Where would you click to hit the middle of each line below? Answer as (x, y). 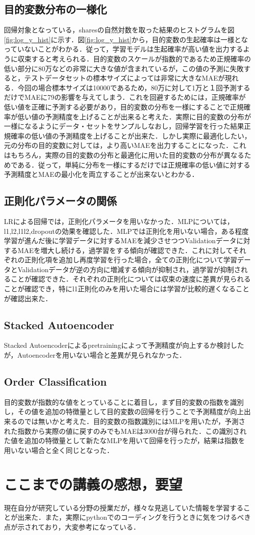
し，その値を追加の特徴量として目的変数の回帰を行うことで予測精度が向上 (124, 411)
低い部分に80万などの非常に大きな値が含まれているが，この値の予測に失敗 (124, 68)
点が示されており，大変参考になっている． (72, 526)
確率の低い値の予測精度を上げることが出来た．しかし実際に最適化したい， (131, 135)
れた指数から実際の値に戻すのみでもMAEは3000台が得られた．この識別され (125, 431)
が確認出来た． (28, 298)
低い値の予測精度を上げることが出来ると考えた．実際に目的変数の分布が (134, 116)
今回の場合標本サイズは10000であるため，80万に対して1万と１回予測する (134, 87)
